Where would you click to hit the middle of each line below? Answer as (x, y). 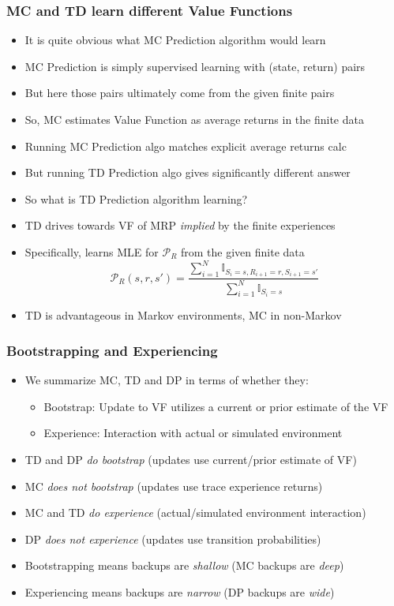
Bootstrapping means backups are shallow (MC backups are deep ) (184, 565)
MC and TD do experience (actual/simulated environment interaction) (195, 512)
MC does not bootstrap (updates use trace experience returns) (174, 486)
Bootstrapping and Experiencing (112, 350)
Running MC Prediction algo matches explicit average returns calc (186, 146)
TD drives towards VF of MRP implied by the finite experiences (180, 225)
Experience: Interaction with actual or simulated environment (193, 433)
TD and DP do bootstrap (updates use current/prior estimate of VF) (191, 459)
